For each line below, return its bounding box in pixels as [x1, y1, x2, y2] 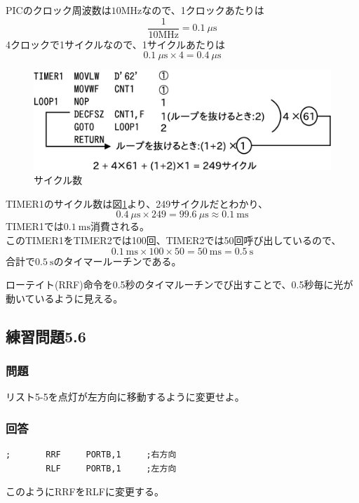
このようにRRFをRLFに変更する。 [6, 484, 164, 499]
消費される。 [90, 219, 150, 234]
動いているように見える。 [6, 290, 123, 305]
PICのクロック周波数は [6, 3, 111, 17]
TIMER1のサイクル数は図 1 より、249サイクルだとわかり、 [6, 196, 269, 210]
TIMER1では [6, 219, 64, 234]
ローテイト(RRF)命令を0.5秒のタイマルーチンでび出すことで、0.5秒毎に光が [6, 277, 353, 292]
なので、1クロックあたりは [142, 3, 264, 17]
